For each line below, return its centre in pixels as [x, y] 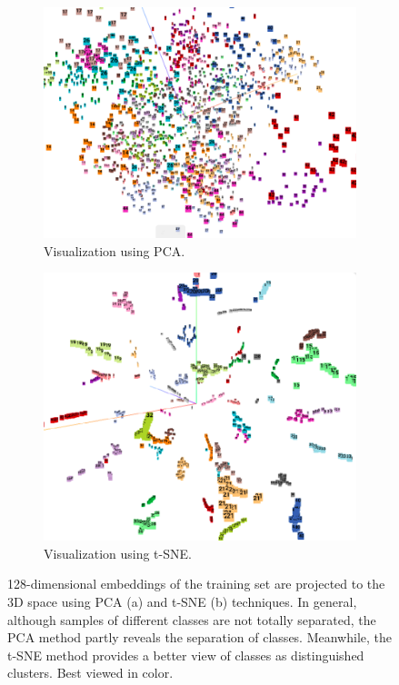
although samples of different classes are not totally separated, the [192, 619]
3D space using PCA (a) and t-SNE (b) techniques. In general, [182, 601]
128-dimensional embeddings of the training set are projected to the [196, 584]
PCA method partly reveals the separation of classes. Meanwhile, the [200, 637]
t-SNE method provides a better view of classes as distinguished [186, 655]
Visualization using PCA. [115, 250]
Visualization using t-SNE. [118, 553]
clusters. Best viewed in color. [90, 673]
